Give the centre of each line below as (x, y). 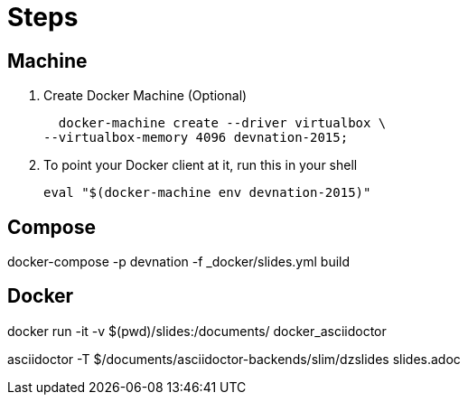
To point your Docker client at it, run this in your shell (201, 165)
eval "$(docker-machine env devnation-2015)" (207, 193)
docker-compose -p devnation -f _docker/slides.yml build (179, 262)
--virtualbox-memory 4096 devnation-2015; (196, 138)
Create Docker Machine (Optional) (145, 96)
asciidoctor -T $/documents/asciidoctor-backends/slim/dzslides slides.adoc (234, 359)
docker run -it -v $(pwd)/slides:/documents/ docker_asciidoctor (197, 331)
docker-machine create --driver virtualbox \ (222, 123)
